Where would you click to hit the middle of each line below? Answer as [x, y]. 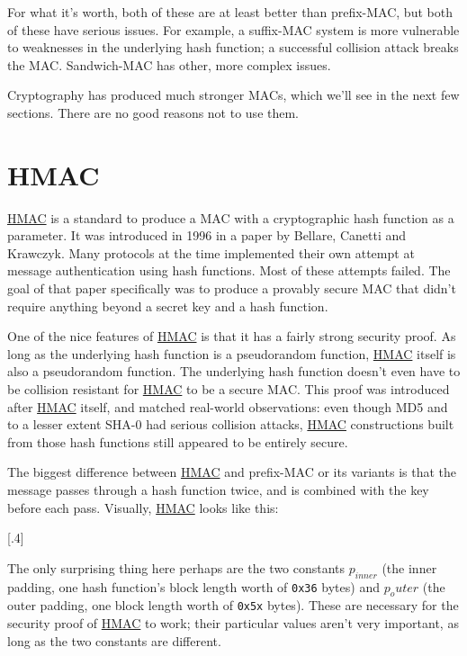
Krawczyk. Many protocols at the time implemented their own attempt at [211, 252]
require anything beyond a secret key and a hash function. [168, 306]
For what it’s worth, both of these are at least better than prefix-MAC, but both [230, 12]
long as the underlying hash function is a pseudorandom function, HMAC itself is [232, 353]
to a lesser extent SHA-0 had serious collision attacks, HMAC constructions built [231, 424]
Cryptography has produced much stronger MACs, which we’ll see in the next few [233, 95]
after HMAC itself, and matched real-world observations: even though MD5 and [228, 406]
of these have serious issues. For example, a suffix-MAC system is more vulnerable [233, 29]
